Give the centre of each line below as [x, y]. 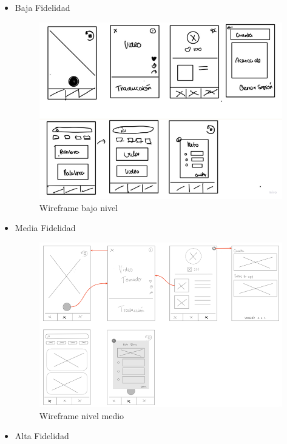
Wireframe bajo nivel [79, 207]
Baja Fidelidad [42, 7]
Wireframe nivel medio [82, 415]
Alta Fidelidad [42, 436]
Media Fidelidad [45, 228]
